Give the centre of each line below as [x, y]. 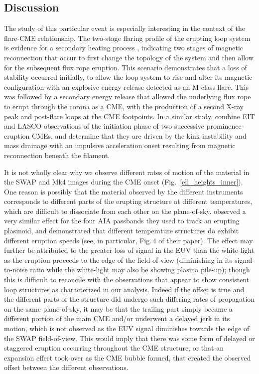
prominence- [225, 126]
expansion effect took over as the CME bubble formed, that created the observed [128, 357]
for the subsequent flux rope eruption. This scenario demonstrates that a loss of [126, 67]
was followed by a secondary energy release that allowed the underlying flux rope [128, 96]
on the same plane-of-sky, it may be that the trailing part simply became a [118, 308]
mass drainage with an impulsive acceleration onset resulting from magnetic [120, 145]
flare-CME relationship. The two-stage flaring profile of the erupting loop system [127, 38]
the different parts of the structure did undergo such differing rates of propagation [129, 299]
